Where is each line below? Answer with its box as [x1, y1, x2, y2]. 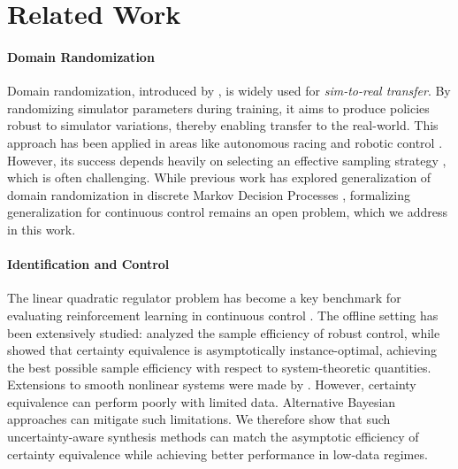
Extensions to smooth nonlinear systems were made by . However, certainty [7, 375, 416, 394]
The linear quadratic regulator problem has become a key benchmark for [7, 288, 401, 307]
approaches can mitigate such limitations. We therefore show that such [7, 410, 391, 428]
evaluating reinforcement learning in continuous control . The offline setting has [7, 305, 439, 324]
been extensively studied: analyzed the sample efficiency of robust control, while [7, 323, 440, 342]
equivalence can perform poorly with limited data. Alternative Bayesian [7, 392, 396, 411]
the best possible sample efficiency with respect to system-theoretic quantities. [7, 358, 431, 376]
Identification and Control [7, 255, 170, 273]
